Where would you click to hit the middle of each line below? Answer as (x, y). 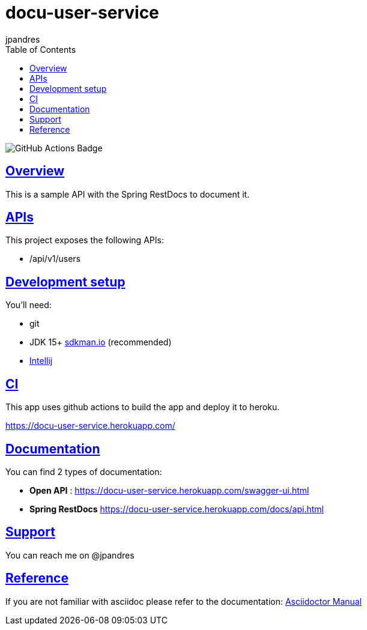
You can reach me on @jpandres (70, 555)
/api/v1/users (55, 259)
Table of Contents (41, 49)
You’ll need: (29, 305)
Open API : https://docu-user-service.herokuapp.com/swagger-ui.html (169, 490)
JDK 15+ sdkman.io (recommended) (101, 342)
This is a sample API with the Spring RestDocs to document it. (128, 194)
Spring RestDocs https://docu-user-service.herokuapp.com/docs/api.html (177, 509)
